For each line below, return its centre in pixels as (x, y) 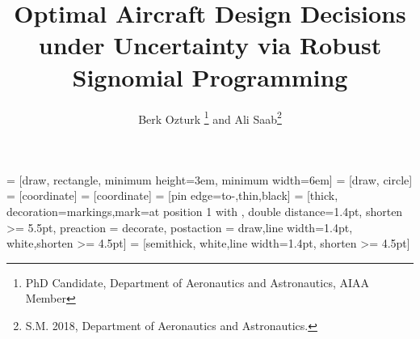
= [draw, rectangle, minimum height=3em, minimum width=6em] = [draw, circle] (210, 179)
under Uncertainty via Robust (210, 45)
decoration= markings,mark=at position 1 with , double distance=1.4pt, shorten (205, 211)
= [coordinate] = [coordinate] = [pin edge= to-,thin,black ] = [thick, (172, 195)
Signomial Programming (210, 76)
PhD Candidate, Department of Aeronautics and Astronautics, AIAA (197, 282)
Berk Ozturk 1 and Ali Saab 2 (210, 117)
